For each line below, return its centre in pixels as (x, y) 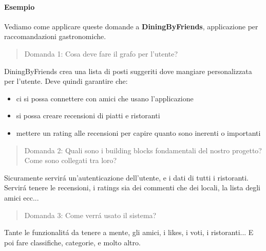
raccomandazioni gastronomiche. (55, 36)
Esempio (20, 6)
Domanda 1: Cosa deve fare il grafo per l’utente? (101, 53)
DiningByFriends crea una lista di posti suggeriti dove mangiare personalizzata (128, 71)
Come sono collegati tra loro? (71, 160)
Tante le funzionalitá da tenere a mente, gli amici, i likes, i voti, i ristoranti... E (129, 232)
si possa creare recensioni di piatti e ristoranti (88, 115)
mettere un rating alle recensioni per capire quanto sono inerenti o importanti (138, 132)
